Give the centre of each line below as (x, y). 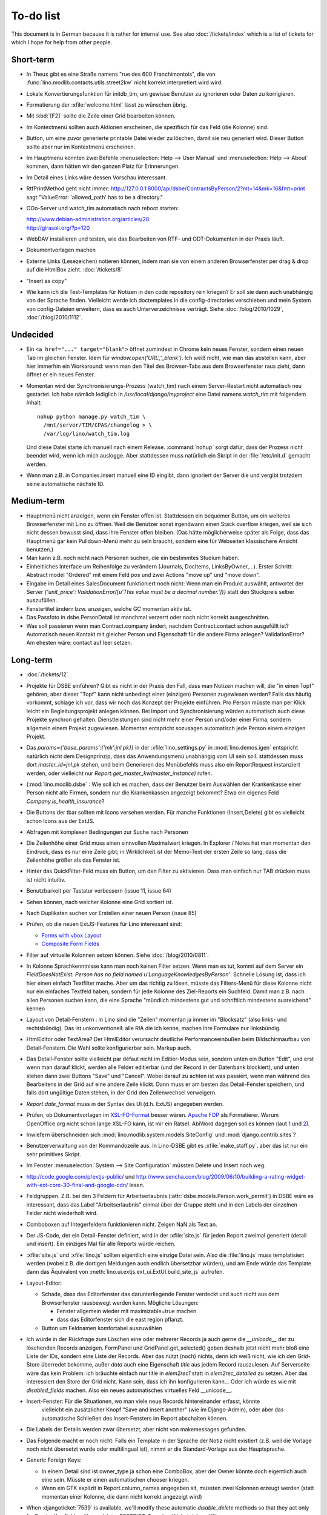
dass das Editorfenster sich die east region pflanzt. (120, 1320)
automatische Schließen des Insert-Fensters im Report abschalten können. (135, 1418)
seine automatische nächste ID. (65, 484)
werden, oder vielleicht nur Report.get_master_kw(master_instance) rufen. (119, 773)
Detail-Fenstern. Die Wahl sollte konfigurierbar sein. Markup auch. (109, 1048)
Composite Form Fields (71, 944)
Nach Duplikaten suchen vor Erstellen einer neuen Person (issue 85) (111, 913)
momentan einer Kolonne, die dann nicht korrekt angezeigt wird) (122, 1496)
